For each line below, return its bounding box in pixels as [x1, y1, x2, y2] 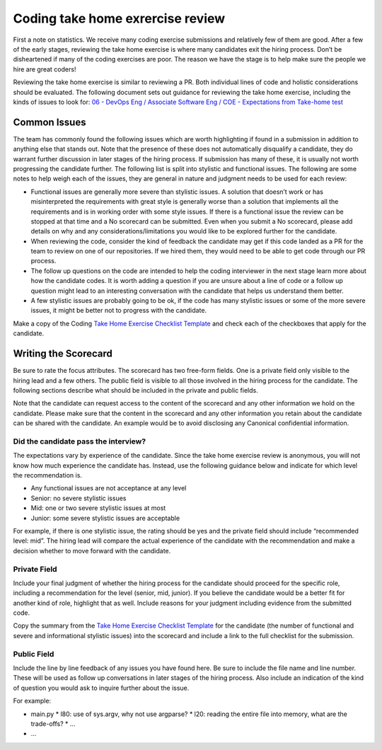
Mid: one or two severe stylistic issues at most [30, 504, 166, 512]
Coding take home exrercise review [13, 11, 226, 26]
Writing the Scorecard [13, 347, 112, 360]
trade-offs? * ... [30, 719, 76, 728]
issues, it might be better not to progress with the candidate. [30, 306, 207, 315]
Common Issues [13, 116, 86, 128]
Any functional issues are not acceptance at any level [30, 484, 187, 492]
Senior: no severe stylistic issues [30, 494, 127, 502]
